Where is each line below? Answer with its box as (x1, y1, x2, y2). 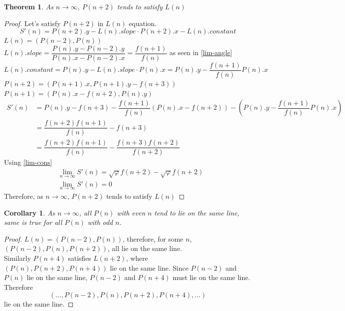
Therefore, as (4, 190, 43, 201)
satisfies (68, 252, 92, 263)
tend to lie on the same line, (154, 207, 240, 218)
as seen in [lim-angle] (169, 47, 232, 58)
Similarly (4, 252, 31, 263)
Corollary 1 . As (4, 207, 55, 218)
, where (126, 252, 148, 263)
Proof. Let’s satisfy (4, 18, 61, 28)
